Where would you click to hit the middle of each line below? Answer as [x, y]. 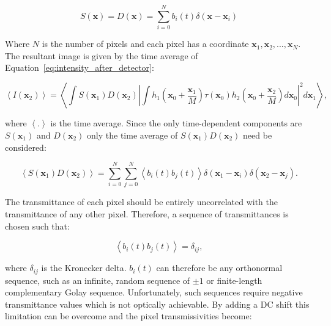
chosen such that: [37, 226]
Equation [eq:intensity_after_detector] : [80, 67]
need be [258, 135]
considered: [26, 147]
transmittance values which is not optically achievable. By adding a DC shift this [157, 304]
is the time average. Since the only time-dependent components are [176, 123]
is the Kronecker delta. [84, 268]
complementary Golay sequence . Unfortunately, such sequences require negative [154, 292]
